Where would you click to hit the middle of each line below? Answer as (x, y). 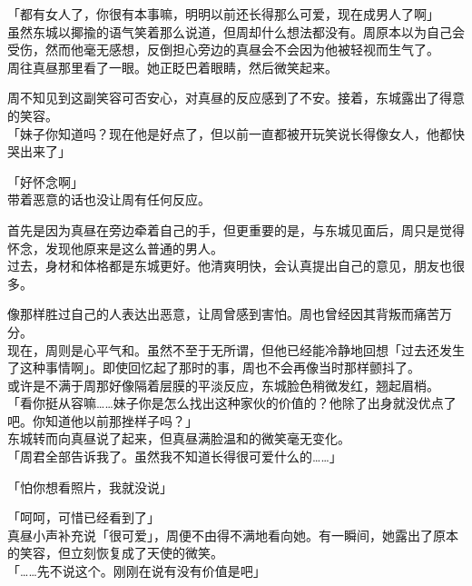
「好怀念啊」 (45, 181)
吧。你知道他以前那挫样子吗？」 (103, 420)
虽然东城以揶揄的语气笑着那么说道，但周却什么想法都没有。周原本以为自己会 (236, 31)
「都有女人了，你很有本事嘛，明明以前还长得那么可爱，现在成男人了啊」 (223, 14)
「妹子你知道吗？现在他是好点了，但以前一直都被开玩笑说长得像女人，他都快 (236, 133)
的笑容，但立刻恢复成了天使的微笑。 (115, 553)
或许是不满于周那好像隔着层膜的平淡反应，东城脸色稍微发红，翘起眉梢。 (223, 385)
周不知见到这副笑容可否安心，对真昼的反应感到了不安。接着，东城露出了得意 (236, 98)
